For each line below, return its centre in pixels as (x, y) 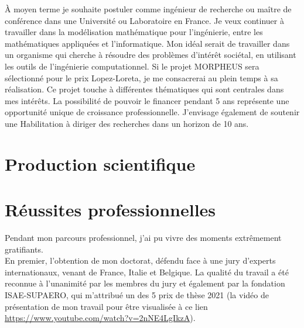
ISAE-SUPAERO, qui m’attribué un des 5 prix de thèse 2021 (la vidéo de (137, 295)
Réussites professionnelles (110, 210)
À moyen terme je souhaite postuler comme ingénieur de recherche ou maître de (148, 9)
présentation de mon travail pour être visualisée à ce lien (106, 306)
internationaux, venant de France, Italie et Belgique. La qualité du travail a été (147, 272)
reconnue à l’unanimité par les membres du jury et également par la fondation (145, 283)
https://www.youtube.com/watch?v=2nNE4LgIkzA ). (100, 318)
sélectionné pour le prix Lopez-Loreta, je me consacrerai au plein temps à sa (141, 77)
